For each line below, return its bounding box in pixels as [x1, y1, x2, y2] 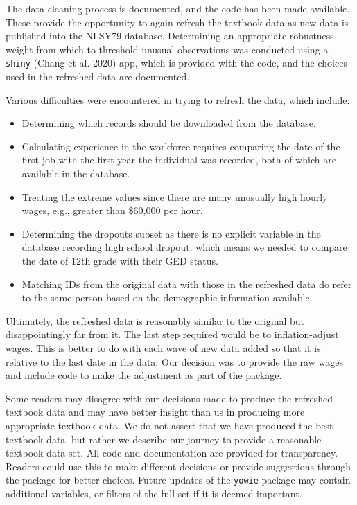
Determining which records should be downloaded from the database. [21, 116, 316, 130]
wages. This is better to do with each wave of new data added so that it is [6, 340, 321, 355]
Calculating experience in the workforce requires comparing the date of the [21, 139, 340, 153]
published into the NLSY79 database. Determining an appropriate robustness [6, 28, 334, 43]
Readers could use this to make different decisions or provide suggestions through [6, 459, 351, 473]
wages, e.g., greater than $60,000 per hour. [21, 203, 203, 218]
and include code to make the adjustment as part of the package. [6, 368, 282, 382]
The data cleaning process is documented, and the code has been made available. [6, 1, 350, 15]
